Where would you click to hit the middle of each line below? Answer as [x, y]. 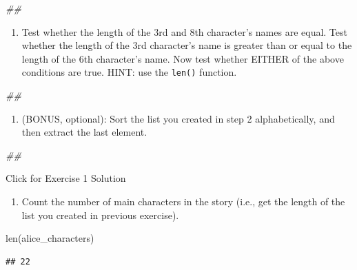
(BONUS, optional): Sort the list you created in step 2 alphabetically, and [178, 118]
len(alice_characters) [50, 238]
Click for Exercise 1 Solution [66, 178]
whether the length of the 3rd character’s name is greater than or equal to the [187, 45]
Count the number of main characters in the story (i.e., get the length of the [183, 201]
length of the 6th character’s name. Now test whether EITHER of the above [183, 58]
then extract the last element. [84, 132]
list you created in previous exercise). [100, 215]
